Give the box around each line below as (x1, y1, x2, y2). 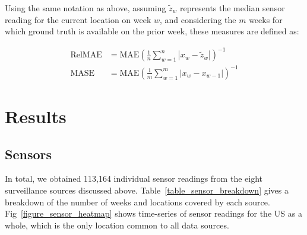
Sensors (5, 144, 52, 163)
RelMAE (70, 51, 102, 60)
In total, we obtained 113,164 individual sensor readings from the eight (5, 172, 262, 185)
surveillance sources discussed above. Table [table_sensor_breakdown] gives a (5, 184, 289, 197)
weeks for (249, 13, 283, 25)
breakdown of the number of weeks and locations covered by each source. (5, 195, 270, 208)
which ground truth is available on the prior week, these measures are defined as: (5, 25, 299, 37)
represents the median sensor (180, 2, 285, 14)
